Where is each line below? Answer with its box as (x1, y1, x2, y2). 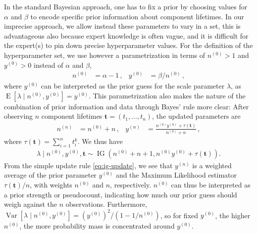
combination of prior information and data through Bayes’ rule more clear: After (4, 101, 249, 111)
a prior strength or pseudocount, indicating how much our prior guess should (4, 189, 237, 199)
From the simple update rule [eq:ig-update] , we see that (4, 160, 173, 170)
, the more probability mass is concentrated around (19, 221, 175, 231)
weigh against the (4, 199, 57, 209)
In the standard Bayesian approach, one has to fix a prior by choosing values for (4, 1, 248, 11)
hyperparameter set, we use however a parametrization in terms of (4, 49, 206, 60)
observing (4, 111, 33, 121)
